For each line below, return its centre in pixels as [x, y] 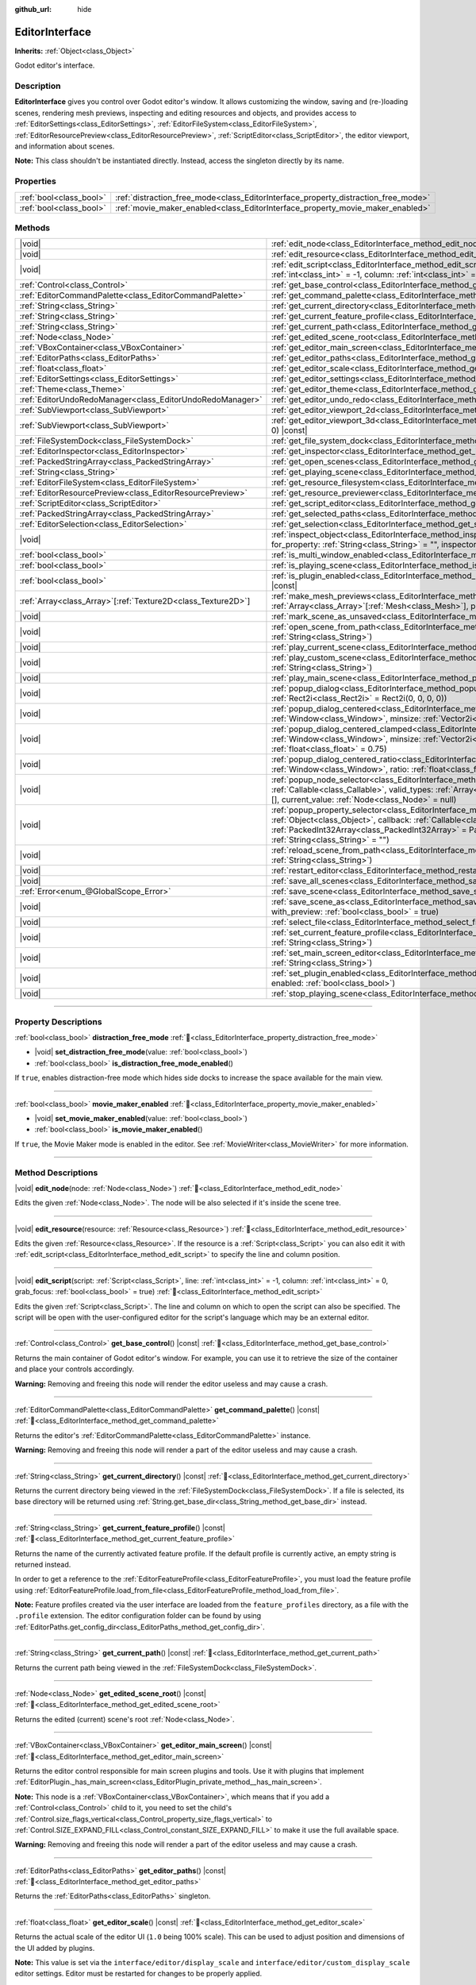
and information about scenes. [65, 146]
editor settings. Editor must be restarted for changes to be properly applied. [138, 1974]
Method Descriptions [56, 1173]
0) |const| [290, 430]
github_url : [33, 9]
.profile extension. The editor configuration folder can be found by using [138, 1616]
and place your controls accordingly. [75, 1369]
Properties [36, 181]
